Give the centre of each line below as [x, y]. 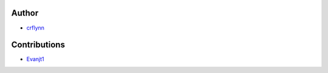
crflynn [36, 28]
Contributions [38, 45]
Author [25, 13]
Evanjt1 [36, 59]
